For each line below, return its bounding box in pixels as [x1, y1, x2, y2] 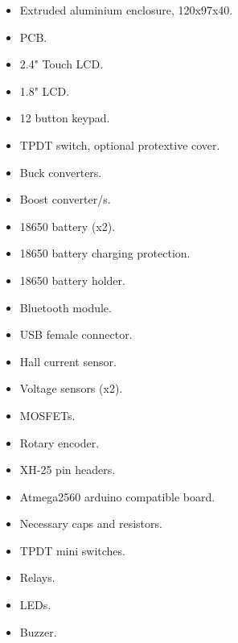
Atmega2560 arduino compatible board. [19, 488, 215, 505]
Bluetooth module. [19, 299, 112, 315]
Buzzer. [19, 623, 57, 640]
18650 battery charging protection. [19, 245, 191, 262]
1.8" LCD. [19, 82, 70, 99]
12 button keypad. [19, 109, 110, 126]
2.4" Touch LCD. [19, 56, 104, 72]
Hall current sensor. [19, 352, 117, 369]
